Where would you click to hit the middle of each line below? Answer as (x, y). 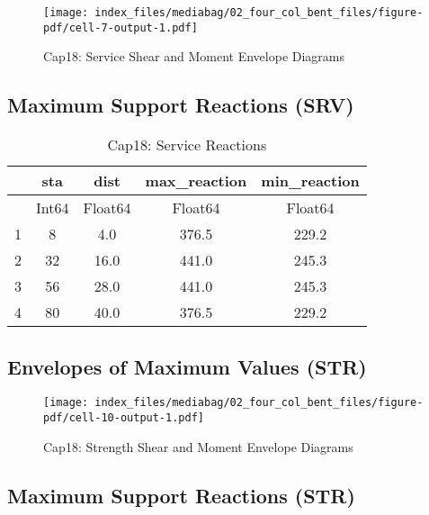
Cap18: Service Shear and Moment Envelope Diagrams (194, 56)
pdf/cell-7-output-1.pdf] (121, 27)
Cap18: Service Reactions (187, 145)
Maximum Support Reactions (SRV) (181, 105)
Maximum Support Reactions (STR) (181, 495)
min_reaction (310, 181)
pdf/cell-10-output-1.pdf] (124, 417)
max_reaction (196, 181)
